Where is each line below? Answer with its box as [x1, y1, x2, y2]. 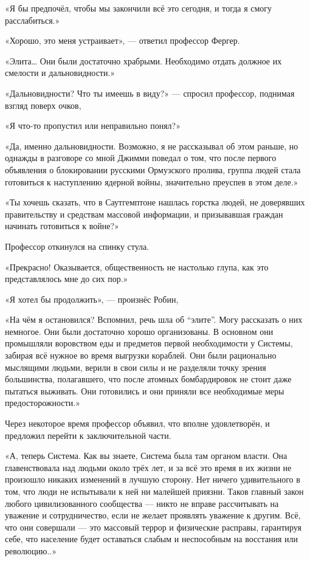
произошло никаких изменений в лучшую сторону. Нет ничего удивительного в [5, 473, 300, 486]
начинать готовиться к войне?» [5, 219, 119, 232]
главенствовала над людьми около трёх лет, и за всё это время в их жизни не [5, 461, 292, 473]
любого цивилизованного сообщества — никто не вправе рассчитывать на [5, 497, 279, 509]
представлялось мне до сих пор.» [5, 272, 128, 285]
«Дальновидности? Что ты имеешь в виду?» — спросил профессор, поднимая [5, 86, 295, 99]
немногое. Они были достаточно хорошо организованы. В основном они [5, 325, 274, 337]
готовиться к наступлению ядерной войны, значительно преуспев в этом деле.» [5, 175, 298, 188]
